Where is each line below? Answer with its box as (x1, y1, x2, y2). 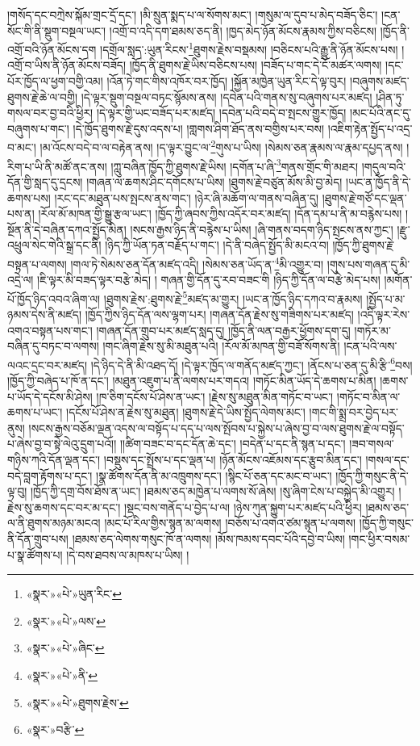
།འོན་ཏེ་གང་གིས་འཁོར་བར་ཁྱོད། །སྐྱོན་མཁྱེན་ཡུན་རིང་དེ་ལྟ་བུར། (106, 73, 347, 90)
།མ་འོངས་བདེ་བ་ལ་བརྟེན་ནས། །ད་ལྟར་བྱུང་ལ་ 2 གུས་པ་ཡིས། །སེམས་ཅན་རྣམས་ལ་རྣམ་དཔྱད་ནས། (40, 136, 403, 156)
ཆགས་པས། (7, 189, 51, 206)
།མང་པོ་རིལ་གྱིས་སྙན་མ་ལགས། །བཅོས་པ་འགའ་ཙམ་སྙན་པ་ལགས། (104, 514, 356, 531)
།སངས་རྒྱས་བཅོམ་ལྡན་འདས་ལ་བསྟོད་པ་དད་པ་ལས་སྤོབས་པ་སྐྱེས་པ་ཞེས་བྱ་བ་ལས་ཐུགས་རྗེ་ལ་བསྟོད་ (28, 419, 405, 436)
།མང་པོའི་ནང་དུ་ (350, 104, 412, 121)
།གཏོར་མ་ (354, 321, 391, 338)
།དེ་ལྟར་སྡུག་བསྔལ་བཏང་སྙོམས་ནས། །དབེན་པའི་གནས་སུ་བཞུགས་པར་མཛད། (81, 88, 372, 105)
